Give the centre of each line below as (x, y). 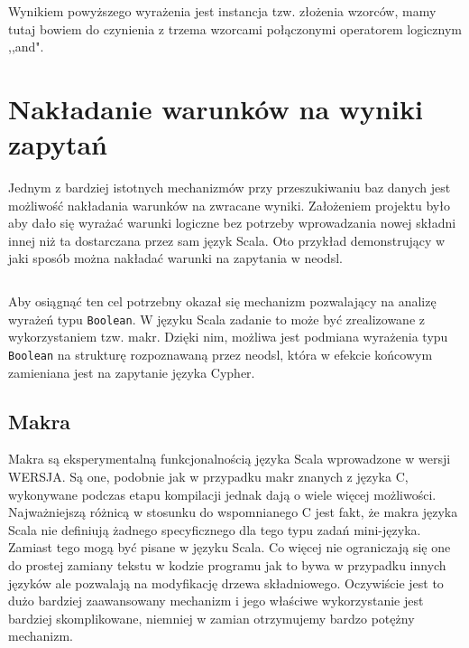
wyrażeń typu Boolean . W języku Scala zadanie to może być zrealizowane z (216, 319)
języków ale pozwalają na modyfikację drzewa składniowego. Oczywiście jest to (226, 582)
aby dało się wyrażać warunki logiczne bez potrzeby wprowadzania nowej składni (232, 223)
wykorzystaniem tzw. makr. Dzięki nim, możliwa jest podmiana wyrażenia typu (228, 337)
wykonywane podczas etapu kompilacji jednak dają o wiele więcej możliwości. (222, 494)
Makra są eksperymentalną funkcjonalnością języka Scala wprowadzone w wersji (230, 459)
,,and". (26, 47)
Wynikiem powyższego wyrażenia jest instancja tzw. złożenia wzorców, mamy (222, 11)
